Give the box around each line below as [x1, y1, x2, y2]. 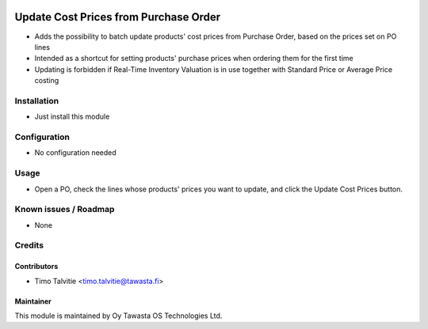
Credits [14, 240, 44, 251]
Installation [14, 95, 59, 106]
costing [34, 76, 59, 85]
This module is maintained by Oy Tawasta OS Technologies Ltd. [14, 311, 223, 320]
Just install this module [34, 112, 110, 122]
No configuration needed [34, 148, 117, 157]
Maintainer [14, 297, 52, 306]
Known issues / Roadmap [14, 204, 115, 215]
